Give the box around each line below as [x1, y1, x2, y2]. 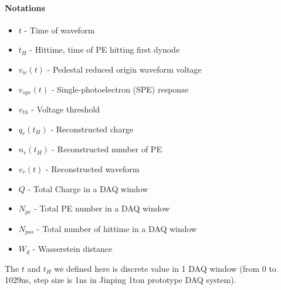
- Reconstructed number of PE [52, 143, 162, 155]
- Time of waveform [24, 23, 95, 36]
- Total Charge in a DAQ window [28, 182, 148, 195]
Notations [5, 1, 45, 13]
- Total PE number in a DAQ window [34, 202, 170, 214]
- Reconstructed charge [50, 122, 134, 135]
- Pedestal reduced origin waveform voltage [47, 63, 202, 75]
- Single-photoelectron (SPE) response [51, 83, 188, 95]
